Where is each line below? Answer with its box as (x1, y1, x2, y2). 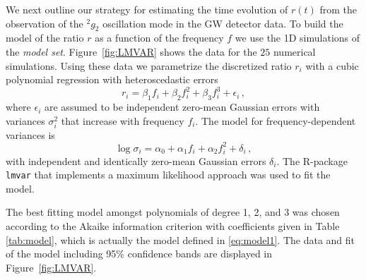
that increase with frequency (61, 113, 184, 128)
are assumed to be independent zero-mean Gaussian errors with (45, 99, 320, 114)
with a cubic (305, 58, 359, 73)
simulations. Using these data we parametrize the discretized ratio (6, 58, 292, 73)
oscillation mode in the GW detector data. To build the (102, 16, 343, 30)
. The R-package (276, 153, 348, 168)
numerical (273, 44, 316, 59)
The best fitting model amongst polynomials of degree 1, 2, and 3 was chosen (6, 205, 340, 219)
